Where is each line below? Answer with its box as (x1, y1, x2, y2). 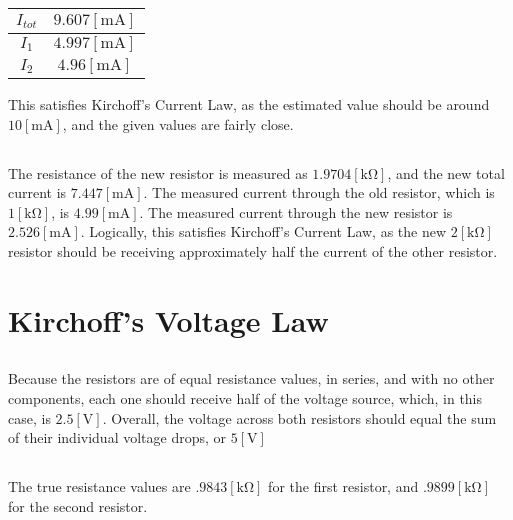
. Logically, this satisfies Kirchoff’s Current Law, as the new (80, 221, 447, 242)
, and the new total (387, 162, 505, 183)
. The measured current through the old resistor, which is (143, 182, 495, 203)
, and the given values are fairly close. (62, 113, 294, 134)
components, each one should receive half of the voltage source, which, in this (8, 387, 483, 408)
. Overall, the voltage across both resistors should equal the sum (102, 407, 497, 428)
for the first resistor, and (268, 476, 419, 497)
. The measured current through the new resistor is (139, 201, 453, 222)
